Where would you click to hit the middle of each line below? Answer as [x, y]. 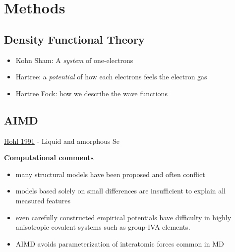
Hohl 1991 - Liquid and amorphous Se [62, 141]
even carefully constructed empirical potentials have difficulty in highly [123, 217]
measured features [43, 200]
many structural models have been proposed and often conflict [110, 174]
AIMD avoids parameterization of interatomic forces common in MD [120, 243]
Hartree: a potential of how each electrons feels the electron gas [111, 77]
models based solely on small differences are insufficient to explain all [121, 191]
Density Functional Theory [74, 39]
